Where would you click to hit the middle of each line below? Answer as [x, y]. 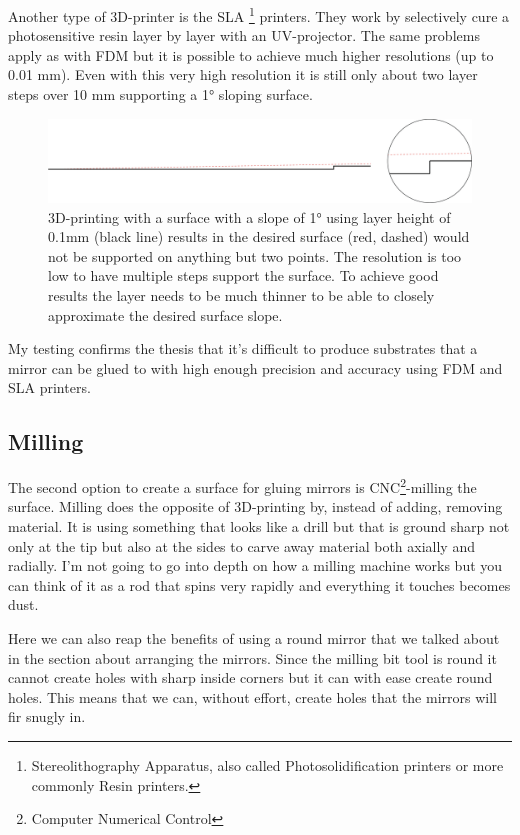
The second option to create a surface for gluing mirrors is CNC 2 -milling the [242, 485]
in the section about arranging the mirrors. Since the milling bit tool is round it [252, 657]
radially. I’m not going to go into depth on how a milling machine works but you [255, 565]
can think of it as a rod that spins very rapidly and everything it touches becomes [259, 584]
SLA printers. [49, 387]
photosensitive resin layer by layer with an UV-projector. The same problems [244, 35]
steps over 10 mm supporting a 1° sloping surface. [160, 94]
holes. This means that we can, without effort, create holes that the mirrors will [252, 696]
